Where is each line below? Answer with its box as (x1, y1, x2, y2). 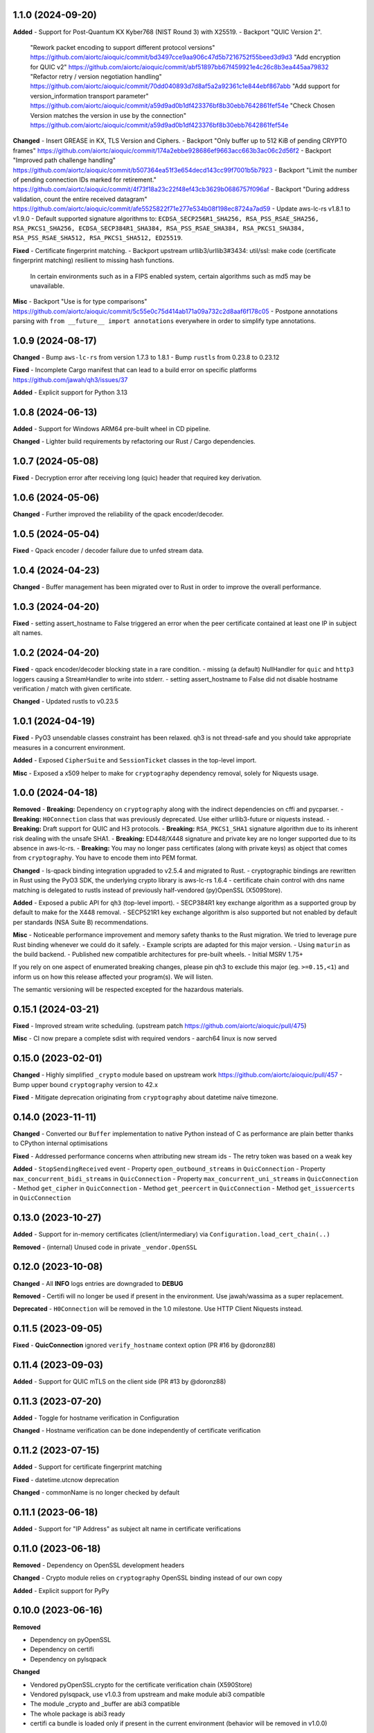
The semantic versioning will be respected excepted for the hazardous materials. (12, 985, 244, 994)
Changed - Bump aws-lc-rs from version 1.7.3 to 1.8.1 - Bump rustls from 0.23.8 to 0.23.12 (12, 353, 280, 361)
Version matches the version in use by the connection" (30, 111, 187, 119)
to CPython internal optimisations (12, 1139, 108, 1147)
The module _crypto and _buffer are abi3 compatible (30, 1700, 180, 1708)
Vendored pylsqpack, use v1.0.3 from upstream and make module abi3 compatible (30, 1690, 265, 1698)
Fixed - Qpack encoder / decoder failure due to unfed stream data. (12, 546, 204, 555)
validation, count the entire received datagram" (12, 195, 148, 203)
